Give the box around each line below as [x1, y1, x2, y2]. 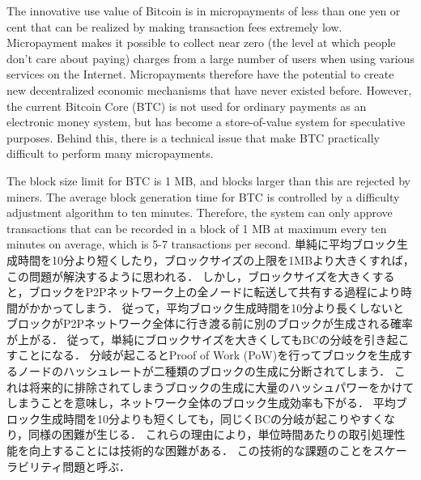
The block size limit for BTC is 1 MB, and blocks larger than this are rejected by [6, 172, 411, 189]
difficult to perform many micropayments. [6, 145, 214, 162]
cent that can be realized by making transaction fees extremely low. [6, 18, 342, 35]
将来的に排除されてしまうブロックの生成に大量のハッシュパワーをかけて [28, 378, 415, 395]
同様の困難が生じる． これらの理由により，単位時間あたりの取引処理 [28, 426, 394, 443]
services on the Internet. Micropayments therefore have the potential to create [6, 66, 394, 83]
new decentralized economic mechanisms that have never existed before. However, [6, 81, 412, 98]
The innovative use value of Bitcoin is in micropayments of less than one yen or [6, 2, 401, 19]
